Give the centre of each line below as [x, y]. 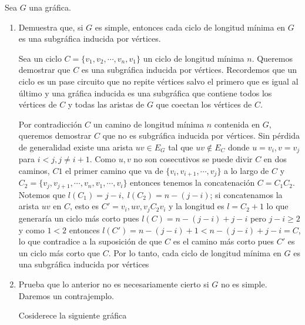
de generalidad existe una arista [76, 147]
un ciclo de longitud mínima [194, 58]
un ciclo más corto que [59, 252]
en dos [275, 159]
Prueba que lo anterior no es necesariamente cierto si [114, 284]
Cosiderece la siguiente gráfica [73, 315]
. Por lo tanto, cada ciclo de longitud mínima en [195, 252]
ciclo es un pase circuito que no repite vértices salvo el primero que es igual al [158, 81]
